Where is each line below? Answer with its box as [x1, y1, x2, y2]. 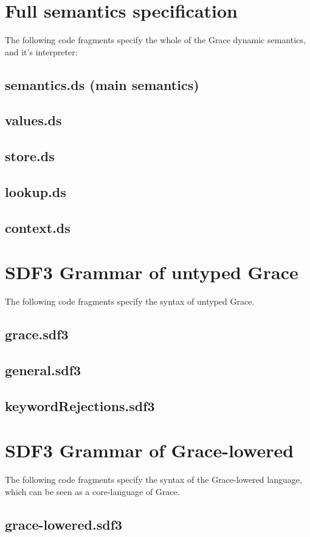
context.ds [5, 218, 71, 237]
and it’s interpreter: [5, 45, 78, 58]
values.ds [5, 111, 62, 130]
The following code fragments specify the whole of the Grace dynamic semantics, [5, 33, 306, 46]
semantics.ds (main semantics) [5, 75, 199, 94]
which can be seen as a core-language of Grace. [5, 485, 180, 497]
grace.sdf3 [5, 325, 69, 344]
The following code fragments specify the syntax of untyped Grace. [5, 295, 255, 308]
